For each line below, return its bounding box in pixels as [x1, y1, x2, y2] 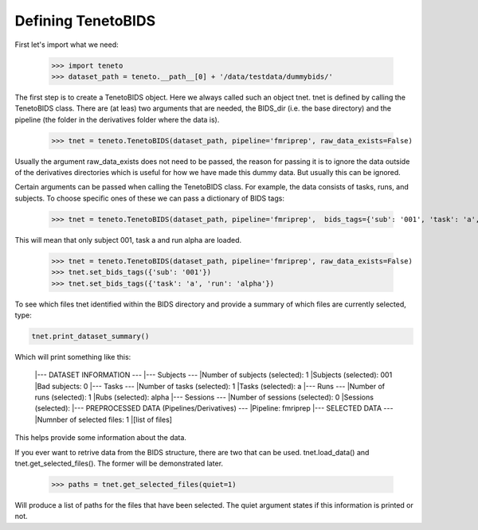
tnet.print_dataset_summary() [31, 331, 150, 341]
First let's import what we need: [14, 40, 119, 49]
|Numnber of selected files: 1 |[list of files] [34, 415, 173, 424]
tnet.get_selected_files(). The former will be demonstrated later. [14, 458, 223, 469]
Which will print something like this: [14, 352, 131, 361]
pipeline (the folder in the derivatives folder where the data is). [14, 115, 220, 124]
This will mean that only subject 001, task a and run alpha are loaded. [14, 235, 242, 244]
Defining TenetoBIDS [14, 12, 156, 29]
